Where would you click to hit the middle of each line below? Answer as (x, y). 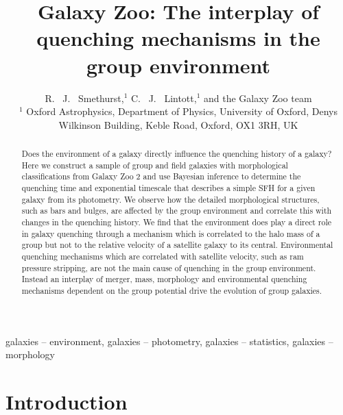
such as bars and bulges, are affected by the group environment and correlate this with (177, 211)
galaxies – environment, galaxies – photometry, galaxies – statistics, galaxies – (169, 341)
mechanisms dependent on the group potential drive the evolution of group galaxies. (172, 290)
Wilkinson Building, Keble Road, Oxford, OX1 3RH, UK (178, 124)
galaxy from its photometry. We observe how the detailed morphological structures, (170, 199)
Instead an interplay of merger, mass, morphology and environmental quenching (164, 279)
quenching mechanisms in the (178, 38)
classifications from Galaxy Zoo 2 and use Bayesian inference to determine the (161, 176)
